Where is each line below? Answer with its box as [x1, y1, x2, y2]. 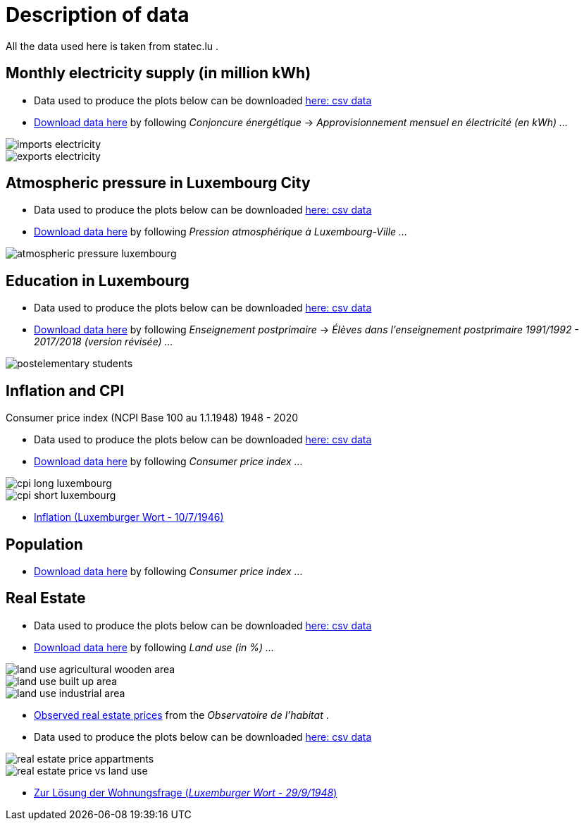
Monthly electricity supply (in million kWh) [6, 64, 311, 82]
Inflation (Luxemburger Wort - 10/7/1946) [34, 511, 224, 524]
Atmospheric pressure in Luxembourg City [6, 174, 311, 192]
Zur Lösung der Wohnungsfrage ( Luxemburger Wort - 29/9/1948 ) [34, 786, 337, 799]
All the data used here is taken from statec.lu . [6, 39, 219, 52]
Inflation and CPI [6, 381, 125, 400]
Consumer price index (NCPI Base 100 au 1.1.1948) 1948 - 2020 [6, 412, 299, 424]
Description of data [6, 3, 190, 27]
